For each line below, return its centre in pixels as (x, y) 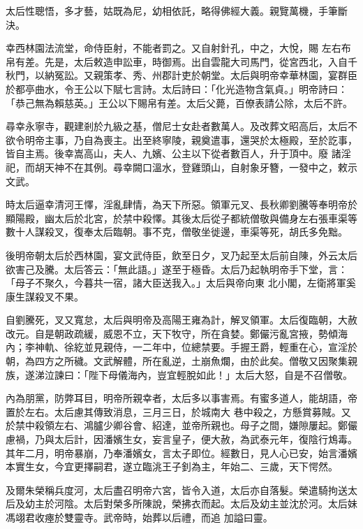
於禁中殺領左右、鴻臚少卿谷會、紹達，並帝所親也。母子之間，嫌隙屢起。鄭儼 (181, 425)
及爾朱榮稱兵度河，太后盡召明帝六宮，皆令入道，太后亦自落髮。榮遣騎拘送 (177, 490)
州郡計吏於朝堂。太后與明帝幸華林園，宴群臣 (254, 75)
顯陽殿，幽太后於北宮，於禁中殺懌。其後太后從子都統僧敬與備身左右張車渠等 (181, 218)
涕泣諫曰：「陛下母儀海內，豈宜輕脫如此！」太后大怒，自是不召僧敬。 (193, 374)
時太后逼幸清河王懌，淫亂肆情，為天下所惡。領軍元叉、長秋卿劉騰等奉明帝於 (181, 204)
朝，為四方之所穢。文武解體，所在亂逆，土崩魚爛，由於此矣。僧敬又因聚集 (177, 361)
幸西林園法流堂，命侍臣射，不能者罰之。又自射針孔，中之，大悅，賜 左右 (173, 48)
